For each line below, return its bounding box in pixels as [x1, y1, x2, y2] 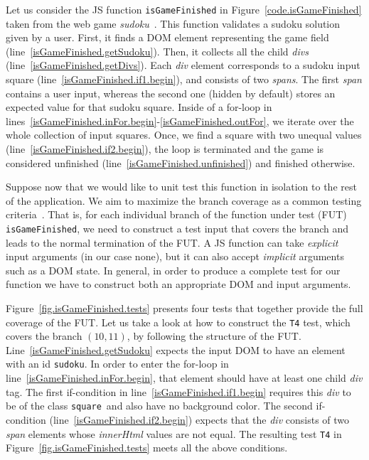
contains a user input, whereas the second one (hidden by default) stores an [6, 85, 336, 100]
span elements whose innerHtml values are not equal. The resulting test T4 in [6, 426, 342, 441]
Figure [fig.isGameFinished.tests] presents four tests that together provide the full [6, 301, 363, 315]
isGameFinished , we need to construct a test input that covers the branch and [6, 220, 349, 235]
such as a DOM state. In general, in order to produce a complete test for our [6, 262, 341, 277]
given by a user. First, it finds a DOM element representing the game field [6, 30, 329, 45]
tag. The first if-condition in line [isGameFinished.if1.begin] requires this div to [6, 384, 351, 399]
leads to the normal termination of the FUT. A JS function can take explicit [6, 235, 338, 250]
